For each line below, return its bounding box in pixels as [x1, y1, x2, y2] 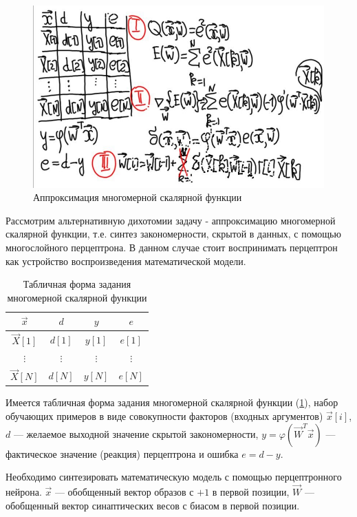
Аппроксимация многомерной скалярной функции [33, 190, 242, 204]
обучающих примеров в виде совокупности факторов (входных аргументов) [6, 408, 323, 423]
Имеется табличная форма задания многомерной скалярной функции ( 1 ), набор [6, 395, 338, 410]
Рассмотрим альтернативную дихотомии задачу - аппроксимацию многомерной [6, 213, 336, 227]
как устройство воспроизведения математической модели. [6, 253, 246, 268]
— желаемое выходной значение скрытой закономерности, [13, 426, 259, 441]
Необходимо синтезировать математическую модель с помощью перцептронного [6, 469, 342, 484]
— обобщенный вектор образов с [54, 484, 194, 498]
